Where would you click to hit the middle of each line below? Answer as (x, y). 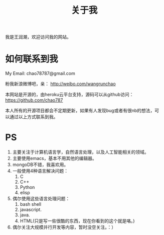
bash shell (31, 204)
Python (27, 187)
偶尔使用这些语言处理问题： (41, 199)
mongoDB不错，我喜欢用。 (40, 165)
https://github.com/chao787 (34, 100)
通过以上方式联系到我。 (34, 117)
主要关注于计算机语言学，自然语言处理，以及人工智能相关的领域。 (80, 152)
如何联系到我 (32, 59)
